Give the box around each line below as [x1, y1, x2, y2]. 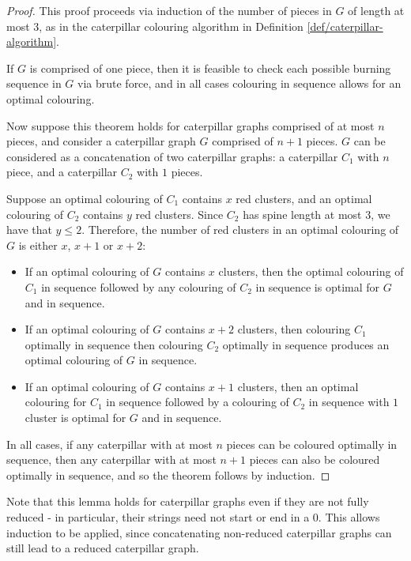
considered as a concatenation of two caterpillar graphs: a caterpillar [6, 148, 338, 164]
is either [18, 236, 58, 253]
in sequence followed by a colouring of [106, 393, 289, 410]
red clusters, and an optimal [236, 190, 372, 206]
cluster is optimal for [25, 409, 126, 426]
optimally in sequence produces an [222, 336, 390, 352]
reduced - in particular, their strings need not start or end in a [6, 509, 310, 525]
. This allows [318, 509, 380, 525]
